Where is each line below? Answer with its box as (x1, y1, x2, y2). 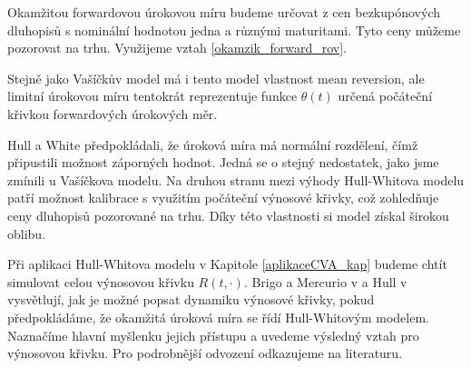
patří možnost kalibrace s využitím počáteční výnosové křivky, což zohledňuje (7, 188, 439, 207)
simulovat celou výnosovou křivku (7, 272, 194, 291)
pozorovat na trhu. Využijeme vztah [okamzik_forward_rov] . (7, 38, 347, 57)
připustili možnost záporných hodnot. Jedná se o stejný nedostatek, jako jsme (7, 153, 439, 172)
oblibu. (7, 224, 46, 243)
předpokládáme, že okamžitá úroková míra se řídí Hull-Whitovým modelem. (7, 307, 429, 326)
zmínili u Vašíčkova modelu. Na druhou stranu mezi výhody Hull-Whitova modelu (7, 170, 465, 189)
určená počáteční (338, 86, 433, 105)
